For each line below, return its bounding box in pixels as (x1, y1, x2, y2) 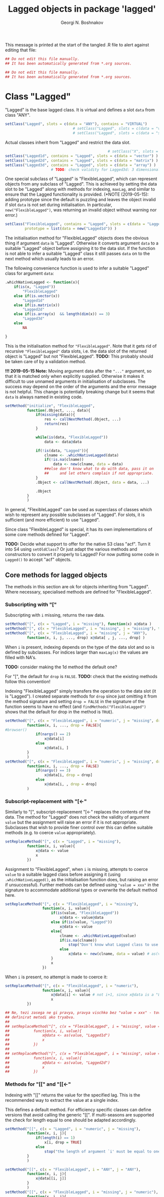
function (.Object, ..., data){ (26, 408, 91, 413)
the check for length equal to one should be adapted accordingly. (5, 1117, 137, 1123)
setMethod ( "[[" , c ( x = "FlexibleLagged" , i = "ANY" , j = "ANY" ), (5, 1167, 141, 1172)
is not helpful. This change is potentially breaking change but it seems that (5, 389, 155, 394)
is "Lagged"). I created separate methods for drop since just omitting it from (5, 693, 157, 699)
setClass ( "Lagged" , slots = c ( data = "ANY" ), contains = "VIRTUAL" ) (5, 122, 147, 126)
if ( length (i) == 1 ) (36, 1135, 76, 1140)
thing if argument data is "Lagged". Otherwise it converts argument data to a (5, 240, 159, 246)
